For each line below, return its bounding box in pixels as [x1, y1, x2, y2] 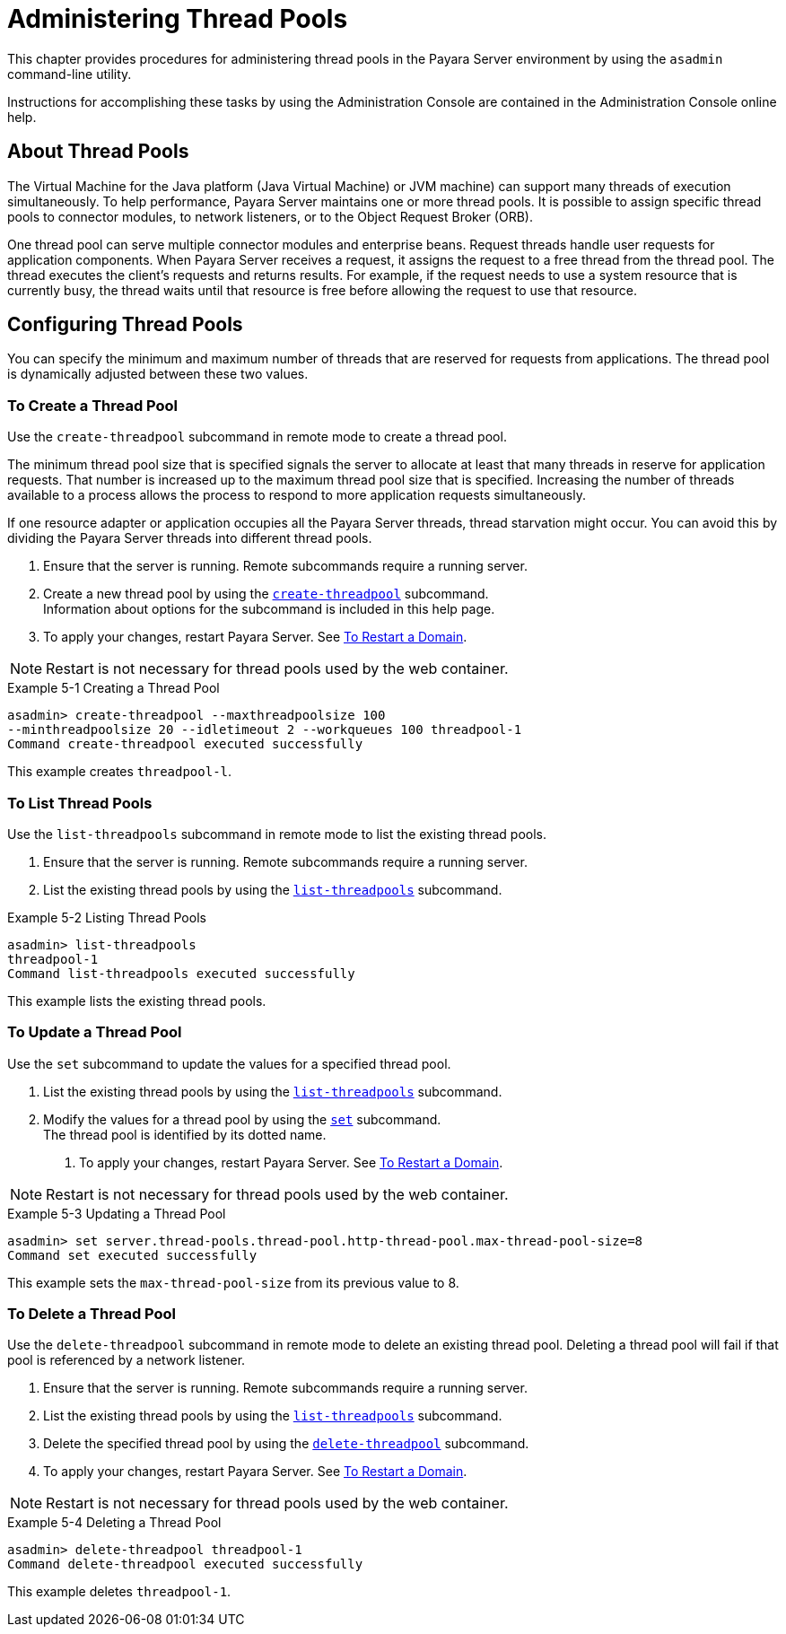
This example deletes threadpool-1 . [7, 1584, 231, 1600]
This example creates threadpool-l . [7, 764, 232, 780]
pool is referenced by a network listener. [7, 1352, 246, 1368]
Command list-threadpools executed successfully [7, 966, 355, 981]
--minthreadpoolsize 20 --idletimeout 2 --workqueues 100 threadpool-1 [7, 722, 522, 738]
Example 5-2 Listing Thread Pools [7, 909, 206, 925]
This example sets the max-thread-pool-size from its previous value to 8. [7, 1274, 459, 1290]
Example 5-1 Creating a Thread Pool [7, 680, 220, 696]
